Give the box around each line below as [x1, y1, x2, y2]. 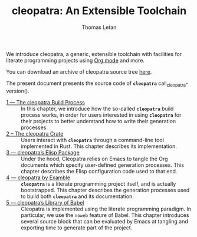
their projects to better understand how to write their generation [21, 117, 176, 124]
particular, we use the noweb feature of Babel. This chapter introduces [21, 211, 189, 219]
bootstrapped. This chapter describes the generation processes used [21, 186, 190, 193]
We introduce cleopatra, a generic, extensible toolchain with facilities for [6, 50, 182, 57]
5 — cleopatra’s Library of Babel [6, 199, 84, 206]
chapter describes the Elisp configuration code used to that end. [21, 167, 178, 175]
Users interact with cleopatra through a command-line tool [21, 136, 164, 143]
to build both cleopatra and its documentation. [21, 193, 134, 200]
